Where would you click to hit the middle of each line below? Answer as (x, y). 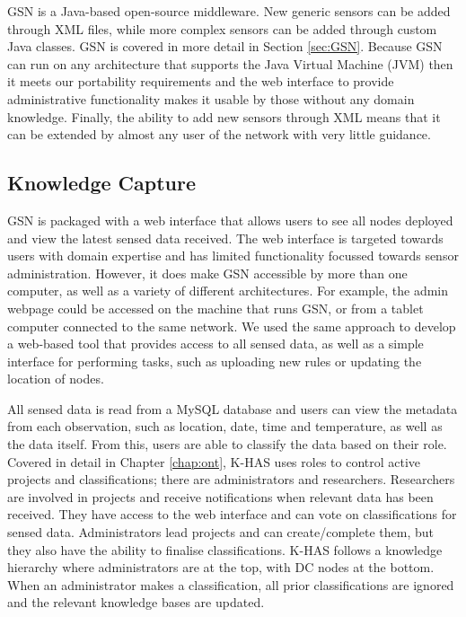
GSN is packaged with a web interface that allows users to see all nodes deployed (230, 220)
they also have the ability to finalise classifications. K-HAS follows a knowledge (225, 549)
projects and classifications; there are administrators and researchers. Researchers (231, 479)
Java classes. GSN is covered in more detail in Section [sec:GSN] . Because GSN (225, 46)
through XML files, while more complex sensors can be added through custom (222, 28)
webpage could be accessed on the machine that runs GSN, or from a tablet (215, 308)
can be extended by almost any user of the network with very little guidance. (219, 134)
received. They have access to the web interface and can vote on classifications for (232, 514)
